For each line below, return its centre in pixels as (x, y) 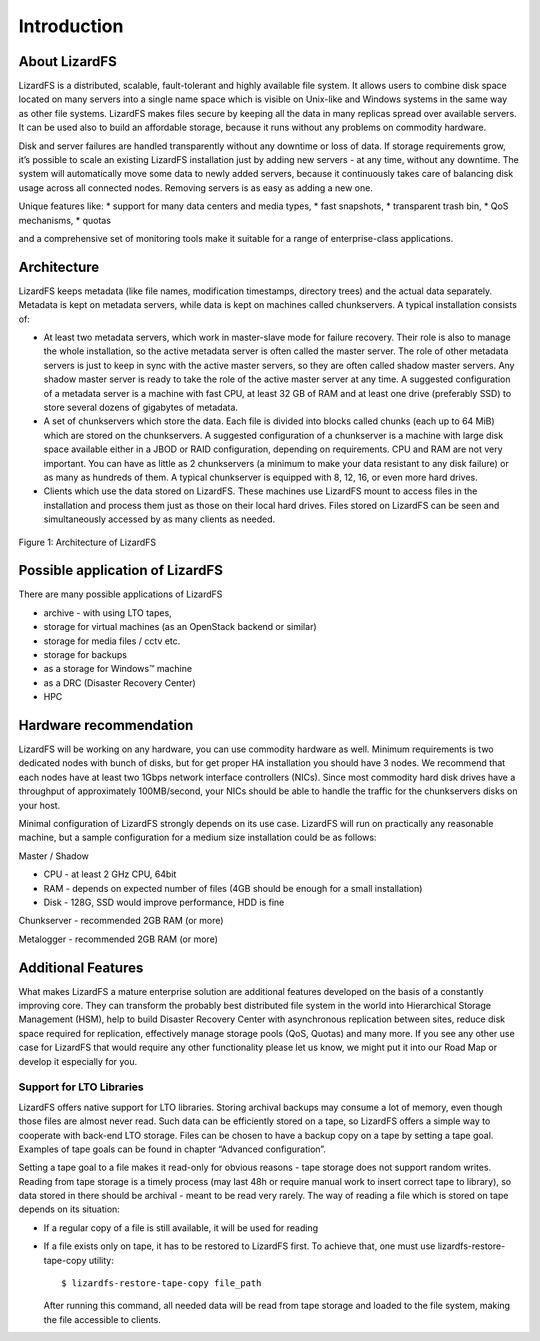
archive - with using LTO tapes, (107, 612)
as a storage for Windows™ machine (118, 669)
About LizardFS (67, 61)
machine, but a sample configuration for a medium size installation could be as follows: (197, 837)
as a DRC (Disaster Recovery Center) (120, 682)
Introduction (71, 26)
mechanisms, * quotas (65, 220)
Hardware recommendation (106, 725)
